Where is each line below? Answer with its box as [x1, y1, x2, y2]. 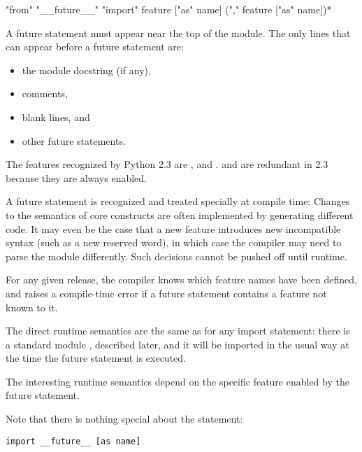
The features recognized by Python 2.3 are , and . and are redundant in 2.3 [6, 157, 328, 171]
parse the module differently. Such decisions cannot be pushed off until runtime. [6, 248, 347, 263]
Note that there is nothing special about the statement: [6, 411, 243, 426]
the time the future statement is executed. [6, 351, 186, 365]
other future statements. [22, 133, 126, 148]
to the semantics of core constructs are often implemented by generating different [6, 207, 354, 222]
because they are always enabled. [6, 170, 147, 185]
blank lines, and [22, 109, 90, 124]
